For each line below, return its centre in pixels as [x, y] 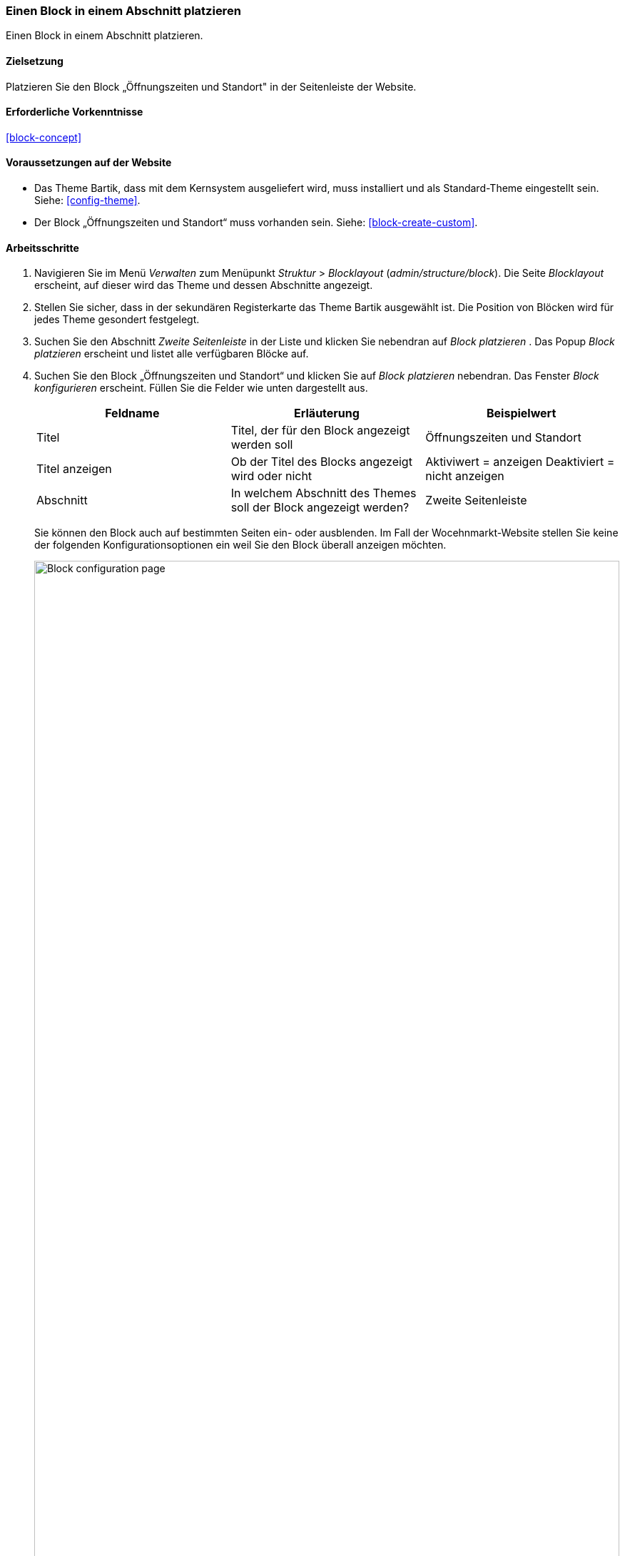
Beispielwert [522, 413]
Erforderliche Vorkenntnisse [75, 112]
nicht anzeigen [465, 476]
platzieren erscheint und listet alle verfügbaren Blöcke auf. [172, 354]
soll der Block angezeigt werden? [320, 508]
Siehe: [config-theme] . [87, 200]
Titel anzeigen [74, 469]
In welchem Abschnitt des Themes [324, 493]
